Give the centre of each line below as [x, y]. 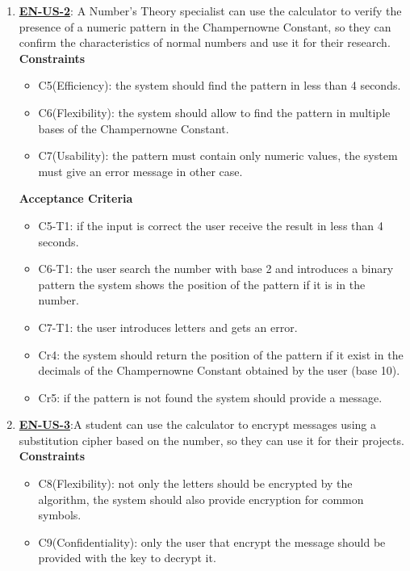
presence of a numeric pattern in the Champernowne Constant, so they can [205, 26]
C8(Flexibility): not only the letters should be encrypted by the [195, 483]
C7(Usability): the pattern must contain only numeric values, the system [218, 155]
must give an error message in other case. [140, 171]
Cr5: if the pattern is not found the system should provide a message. [210, 397]
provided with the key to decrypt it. [127, 558]
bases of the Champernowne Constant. [134, 128]
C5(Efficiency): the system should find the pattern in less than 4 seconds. [220, 85]
